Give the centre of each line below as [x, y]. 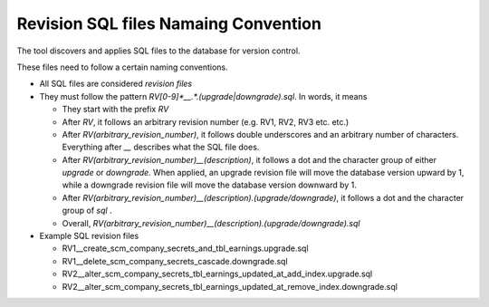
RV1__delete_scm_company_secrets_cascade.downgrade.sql [175, 261]
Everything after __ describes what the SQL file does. [161, 147]
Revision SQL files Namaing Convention [169, 24]
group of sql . [87, 211]
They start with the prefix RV [115, 110]
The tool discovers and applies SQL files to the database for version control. [158, 51]
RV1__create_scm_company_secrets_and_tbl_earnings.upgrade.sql [185, 248]
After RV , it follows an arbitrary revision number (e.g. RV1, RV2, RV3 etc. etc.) [206, 121]
